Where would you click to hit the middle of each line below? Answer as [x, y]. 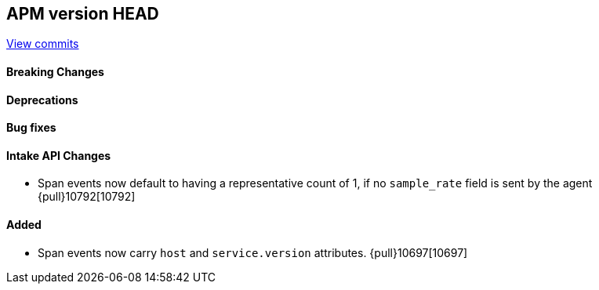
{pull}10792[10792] [87, 197]
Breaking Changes [55, 72]
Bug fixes [31, 128]
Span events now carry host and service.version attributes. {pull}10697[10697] [253, 252]
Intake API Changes [59, 155]
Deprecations [42, 100]
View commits [43, 44]
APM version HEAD [83, 14]
